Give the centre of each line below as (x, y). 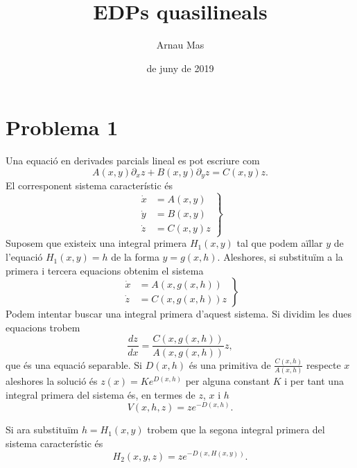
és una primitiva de (230, 364)
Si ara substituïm (42, 430)
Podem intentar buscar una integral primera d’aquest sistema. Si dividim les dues (179, 314)
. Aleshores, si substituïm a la (280, 257)
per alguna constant (228, 381)
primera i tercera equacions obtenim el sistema (105, 270)
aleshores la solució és (52, 381)
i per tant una (314, 381)
